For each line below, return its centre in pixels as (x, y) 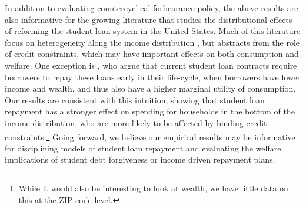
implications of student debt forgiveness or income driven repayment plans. (140, 159)
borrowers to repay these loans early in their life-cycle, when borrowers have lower (153, 77)
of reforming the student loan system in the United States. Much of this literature (153, 31)
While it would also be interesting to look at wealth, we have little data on (153, 188)
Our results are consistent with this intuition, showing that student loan (135, 100)
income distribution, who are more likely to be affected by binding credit (136, 122)
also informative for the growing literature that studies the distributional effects (149, 19)
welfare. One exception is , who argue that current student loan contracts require (151, 65)
